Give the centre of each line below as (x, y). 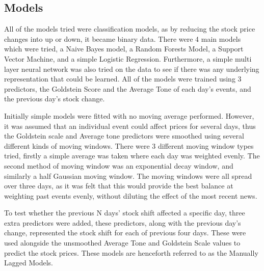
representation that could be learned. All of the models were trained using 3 (123, 79)
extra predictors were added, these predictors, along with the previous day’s (123, 222)
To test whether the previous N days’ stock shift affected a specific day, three (125, 213)
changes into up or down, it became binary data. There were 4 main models (123, 38)
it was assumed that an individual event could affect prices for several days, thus (130, 126)
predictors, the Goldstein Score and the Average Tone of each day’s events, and (128, 88)
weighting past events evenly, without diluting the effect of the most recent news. (131, 195)
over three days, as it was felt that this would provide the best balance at (119, 186)
